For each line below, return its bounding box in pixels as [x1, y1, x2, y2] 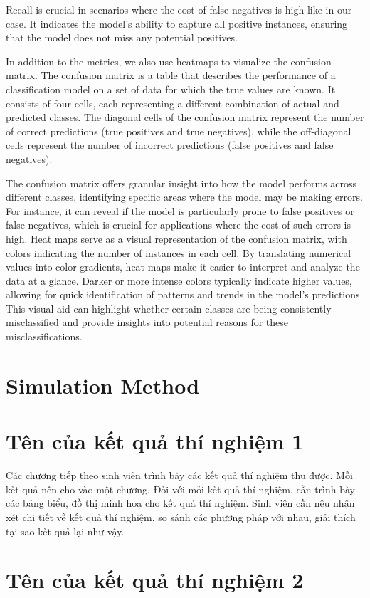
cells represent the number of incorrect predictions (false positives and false [6, 137, 334, 152]
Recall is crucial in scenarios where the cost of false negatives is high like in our [6, 2, 352, 16]
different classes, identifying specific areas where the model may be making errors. [6, 189, 363, 204]
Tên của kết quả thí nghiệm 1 [6, 426, 304, 456]
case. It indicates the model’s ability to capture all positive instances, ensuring [6, 16, 348, 31]
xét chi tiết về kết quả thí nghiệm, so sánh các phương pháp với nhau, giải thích [6, 509, 356, 524]
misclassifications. [6, 329, 83, 344]
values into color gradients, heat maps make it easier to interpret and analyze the [6, 259, 360, 274]
